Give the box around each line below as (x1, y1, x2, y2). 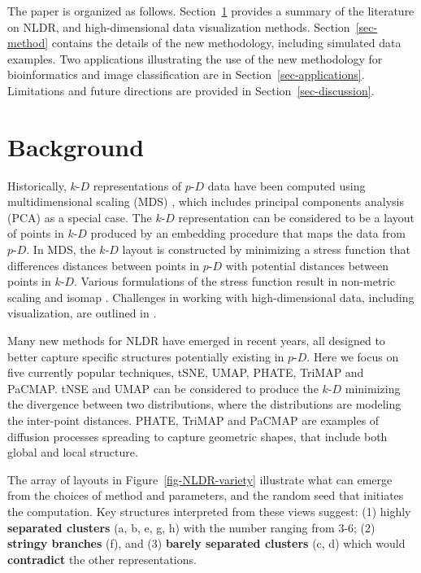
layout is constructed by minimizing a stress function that (122, 241, 410, 258)
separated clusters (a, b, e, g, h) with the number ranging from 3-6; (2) (7, 518, 375, 536)
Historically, (7, 177, 67, 194)
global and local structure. (7, 444, 138, 461)
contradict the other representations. (7, 550, 197, 567)
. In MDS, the (26, 241, 96, 258)
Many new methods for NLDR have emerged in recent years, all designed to (7, 332, 385, 349)
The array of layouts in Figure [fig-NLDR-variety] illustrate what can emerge (7, 470, 393, 488)
